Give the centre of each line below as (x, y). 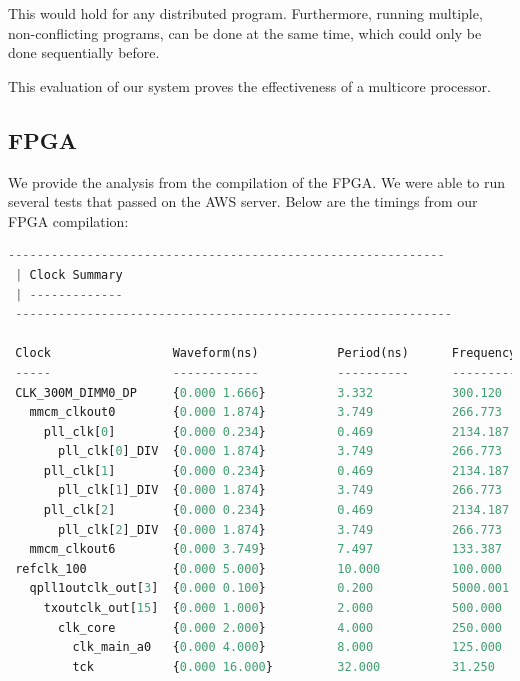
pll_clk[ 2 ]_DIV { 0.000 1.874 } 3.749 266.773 (280, 529)
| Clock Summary (69, 274)
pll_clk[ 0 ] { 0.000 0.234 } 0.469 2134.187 (276, 431)
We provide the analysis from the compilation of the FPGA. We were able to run (257, 181)
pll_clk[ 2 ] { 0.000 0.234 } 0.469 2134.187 (276, 510)
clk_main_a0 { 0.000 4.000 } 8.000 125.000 (287, 647)
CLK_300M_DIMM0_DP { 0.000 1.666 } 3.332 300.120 (258, 392)
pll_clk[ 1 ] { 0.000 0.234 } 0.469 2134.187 (276, 470)
